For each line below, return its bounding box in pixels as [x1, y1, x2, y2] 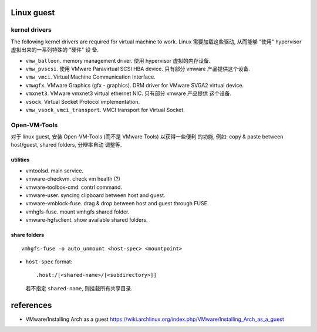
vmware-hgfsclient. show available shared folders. [25, 216, 148, 223]
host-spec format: [25, 258, 73, 265]
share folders [11, 232, 45, 239]
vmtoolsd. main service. [25, 167, 83, 174]
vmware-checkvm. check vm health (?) [25, 175, 120, 182]
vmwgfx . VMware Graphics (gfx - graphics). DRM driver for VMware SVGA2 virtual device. [25, 82, 244, 89]
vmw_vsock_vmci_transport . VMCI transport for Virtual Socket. [25, 106, 185, 113]
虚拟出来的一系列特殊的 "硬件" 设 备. [11, 46, 99, 53]
